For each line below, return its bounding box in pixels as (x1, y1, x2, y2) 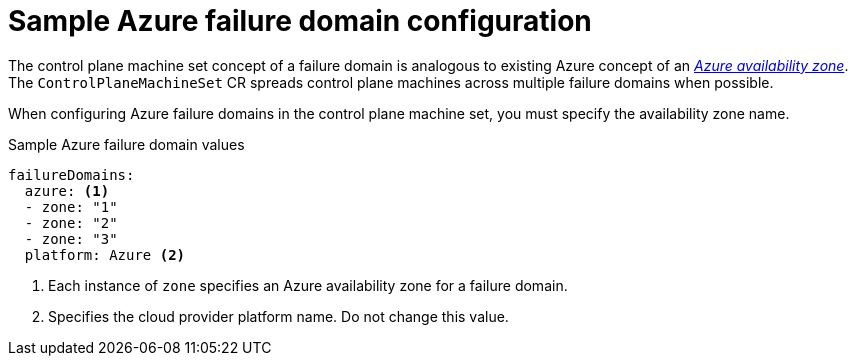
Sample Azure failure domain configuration (8, 4, 592, 38)
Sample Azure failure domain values (8, 135, 245, 153)
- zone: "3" (24, 230, 118, 247)
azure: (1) (24, 182, 110, 199)
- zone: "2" (24, 214, 118, 231)
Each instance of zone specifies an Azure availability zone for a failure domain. (48, 276, 568, 294)
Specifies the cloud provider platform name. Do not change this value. (48, 307, 509, 325)
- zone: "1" (24, 198, 118, 215)
